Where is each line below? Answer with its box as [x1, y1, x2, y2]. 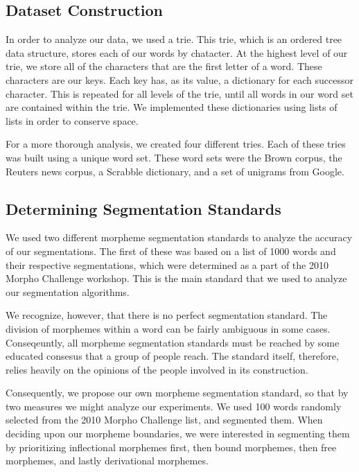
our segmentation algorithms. [6, 284, 130, 299]
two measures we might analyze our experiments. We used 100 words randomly [6, 399, 342, 413]
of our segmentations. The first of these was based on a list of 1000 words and [6, 243, 336, 258]
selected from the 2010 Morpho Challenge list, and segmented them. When [6, 412, 323, 427]
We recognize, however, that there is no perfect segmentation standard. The [6, 308, 328, 322]
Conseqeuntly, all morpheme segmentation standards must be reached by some [6, 335, 340, 349]
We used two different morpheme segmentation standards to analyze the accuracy [6, 230, 353, 245]
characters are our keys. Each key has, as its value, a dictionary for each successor [6, 72, 353, 87]
